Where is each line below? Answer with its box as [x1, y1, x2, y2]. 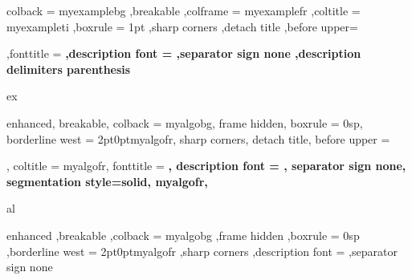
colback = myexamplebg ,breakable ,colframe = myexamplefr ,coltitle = [6, 2, 361, 18]
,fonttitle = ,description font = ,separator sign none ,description [6, 45, 361, 62]
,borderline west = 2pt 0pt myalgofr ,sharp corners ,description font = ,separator [6, 242, 398, 259]
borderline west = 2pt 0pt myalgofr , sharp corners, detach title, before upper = [6, 130, 390, 147]
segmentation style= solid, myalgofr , [6, 172, 208, 189]
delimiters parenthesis [6, 60, 131, 77]
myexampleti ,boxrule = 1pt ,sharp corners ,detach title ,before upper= [6, 18, 358, 34]
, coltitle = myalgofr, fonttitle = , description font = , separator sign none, [6, 157, 406, 174]
